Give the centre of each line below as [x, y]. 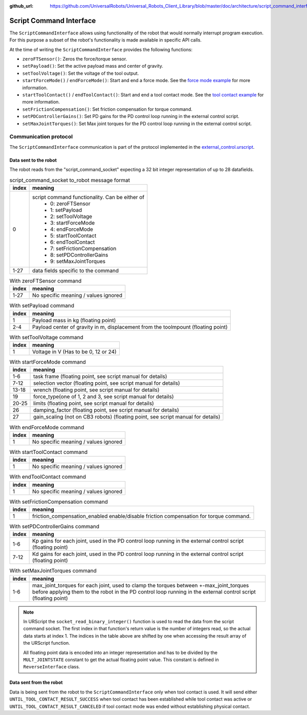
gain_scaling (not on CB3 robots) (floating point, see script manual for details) [127, 417]
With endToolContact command [48, 477]
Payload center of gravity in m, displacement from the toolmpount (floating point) [130, 327]
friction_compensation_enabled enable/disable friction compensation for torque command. [141, 516]
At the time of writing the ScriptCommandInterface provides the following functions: [101, 49]
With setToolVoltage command [47, 337]
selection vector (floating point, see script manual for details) [107, 383]
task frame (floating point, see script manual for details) [100, 376]
